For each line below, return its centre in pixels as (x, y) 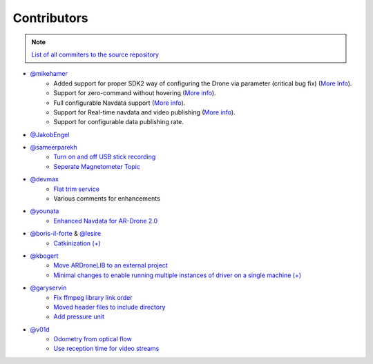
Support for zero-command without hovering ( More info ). (135, 93)
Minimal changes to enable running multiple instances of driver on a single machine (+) (178, 275)
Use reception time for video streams (106, 349)
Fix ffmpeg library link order (93, 297)
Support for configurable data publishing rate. (119, 122)
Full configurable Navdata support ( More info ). (119, 103)
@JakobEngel (50, 134)
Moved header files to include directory (109, 307)
